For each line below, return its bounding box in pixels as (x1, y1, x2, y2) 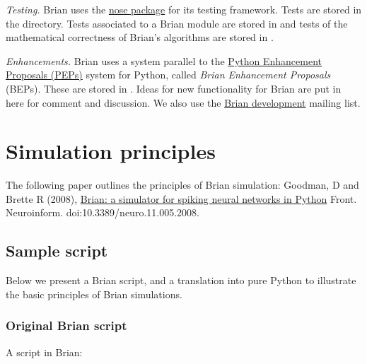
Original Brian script (6, 317, 127, 334)
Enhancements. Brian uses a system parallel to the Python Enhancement (6, 53, 322, 68)
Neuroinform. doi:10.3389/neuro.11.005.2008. (6, 205, 199, 220)
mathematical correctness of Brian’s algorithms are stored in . (6, 30, 274, 45)
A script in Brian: (6, 344, 83, 359)
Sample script (6, 240, 108, 262)
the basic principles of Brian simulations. (6, 286, 182, 301)
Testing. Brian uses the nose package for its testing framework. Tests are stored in (6, 2, 362, 16)
